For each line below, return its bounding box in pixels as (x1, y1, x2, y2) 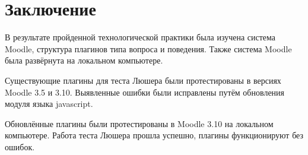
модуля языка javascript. (5, 97, 93, 110)
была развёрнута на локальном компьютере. (5, 54, 163, 67)
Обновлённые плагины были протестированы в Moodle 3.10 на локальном (5, 117, 274, 129)
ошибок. (5, 140, 35, 153)
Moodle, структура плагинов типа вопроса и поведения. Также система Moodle (5, 42, 292, 55)
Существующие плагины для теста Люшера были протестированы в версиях (5, 74, 281, 86)
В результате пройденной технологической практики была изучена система (5, 31, 276, 43)
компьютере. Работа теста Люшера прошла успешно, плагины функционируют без (5, 129, 303, 141)
